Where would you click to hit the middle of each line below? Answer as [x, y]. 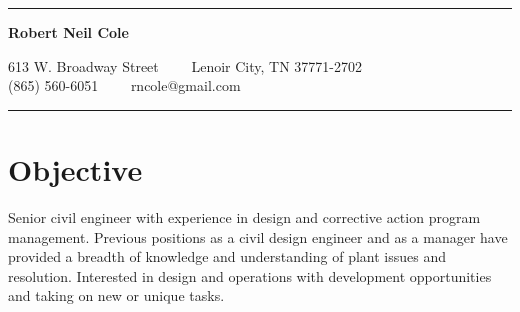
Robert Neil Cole [68, 32]
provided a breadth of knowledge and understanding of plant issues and [227, 256]
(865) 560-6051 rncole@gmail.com [124, 85]
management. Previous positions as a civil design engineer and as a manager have [258, 236]
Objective [75, 168]
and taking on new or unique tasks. [116, 295]
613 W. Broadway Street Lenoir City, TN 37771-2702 [185, 65]
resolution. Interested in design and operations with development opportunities [250, 275]
